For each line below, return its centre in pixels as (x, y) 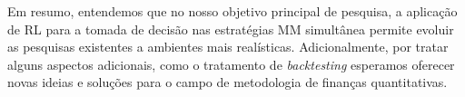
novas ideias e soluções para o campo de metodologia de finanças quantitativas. (228, 82)
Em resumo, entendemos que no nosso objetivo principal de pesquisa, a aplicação (232, 11)
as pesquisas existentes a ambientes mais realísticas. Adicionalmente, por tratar (228, 47)
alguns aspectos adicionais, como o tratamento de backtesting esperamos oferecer (231, 64)
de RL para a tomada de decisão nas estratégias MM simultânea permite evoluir (231, 29)
